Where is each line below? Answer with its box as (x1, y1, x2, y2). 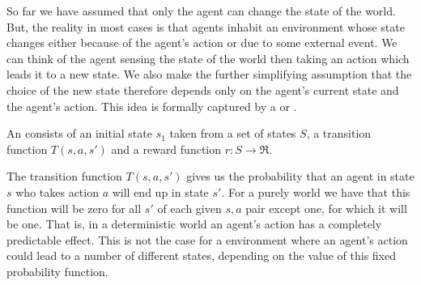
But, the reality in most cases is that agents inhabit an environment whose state (6, 18, 405, 35)
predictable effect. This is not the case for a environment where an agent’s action (6, 231, 408, 248)
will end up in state (112, 183, 209, 200)
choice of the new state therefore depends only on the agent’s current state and (6, 81, 399, 98)
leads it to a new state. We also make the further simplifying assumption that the (6, 66, 412, 83)
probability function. (6, 262, 108, 279)
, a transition (306, 125, 372, 142)
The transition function (6, 168, 122, 185)
